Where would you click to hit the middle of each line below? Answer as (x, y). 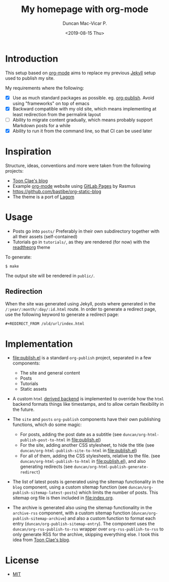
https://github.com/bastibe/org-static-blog (57, 191)
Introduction (32, 59)
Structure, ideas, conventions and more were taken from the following (78, 166)
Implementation (39, 344)
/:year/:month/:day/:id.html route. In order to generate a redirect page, (81, 309)
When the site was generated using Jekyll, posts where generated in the (80, 303)
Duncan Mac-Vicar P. (85, 23)
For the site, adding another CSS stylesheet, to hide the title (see (87, 445)
